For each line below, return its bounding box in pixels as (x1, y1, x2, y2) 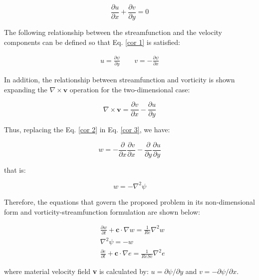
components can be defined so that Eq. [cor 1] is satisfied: (4, 36, 180, 47)
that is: (4, 164, 26, 175)
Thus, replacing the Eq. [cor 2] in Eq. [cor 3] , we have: (4, 124, 170, 135)
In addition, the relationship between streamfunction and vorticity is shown (4, 74, 235, 84)
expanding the (4, 84, 47, 94)
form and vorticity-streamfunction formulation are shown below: (4, 206, 200, 217)
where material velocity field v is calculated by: (4, 266, 149, 277)
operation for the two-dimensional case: (69, 84, 190, 94)
